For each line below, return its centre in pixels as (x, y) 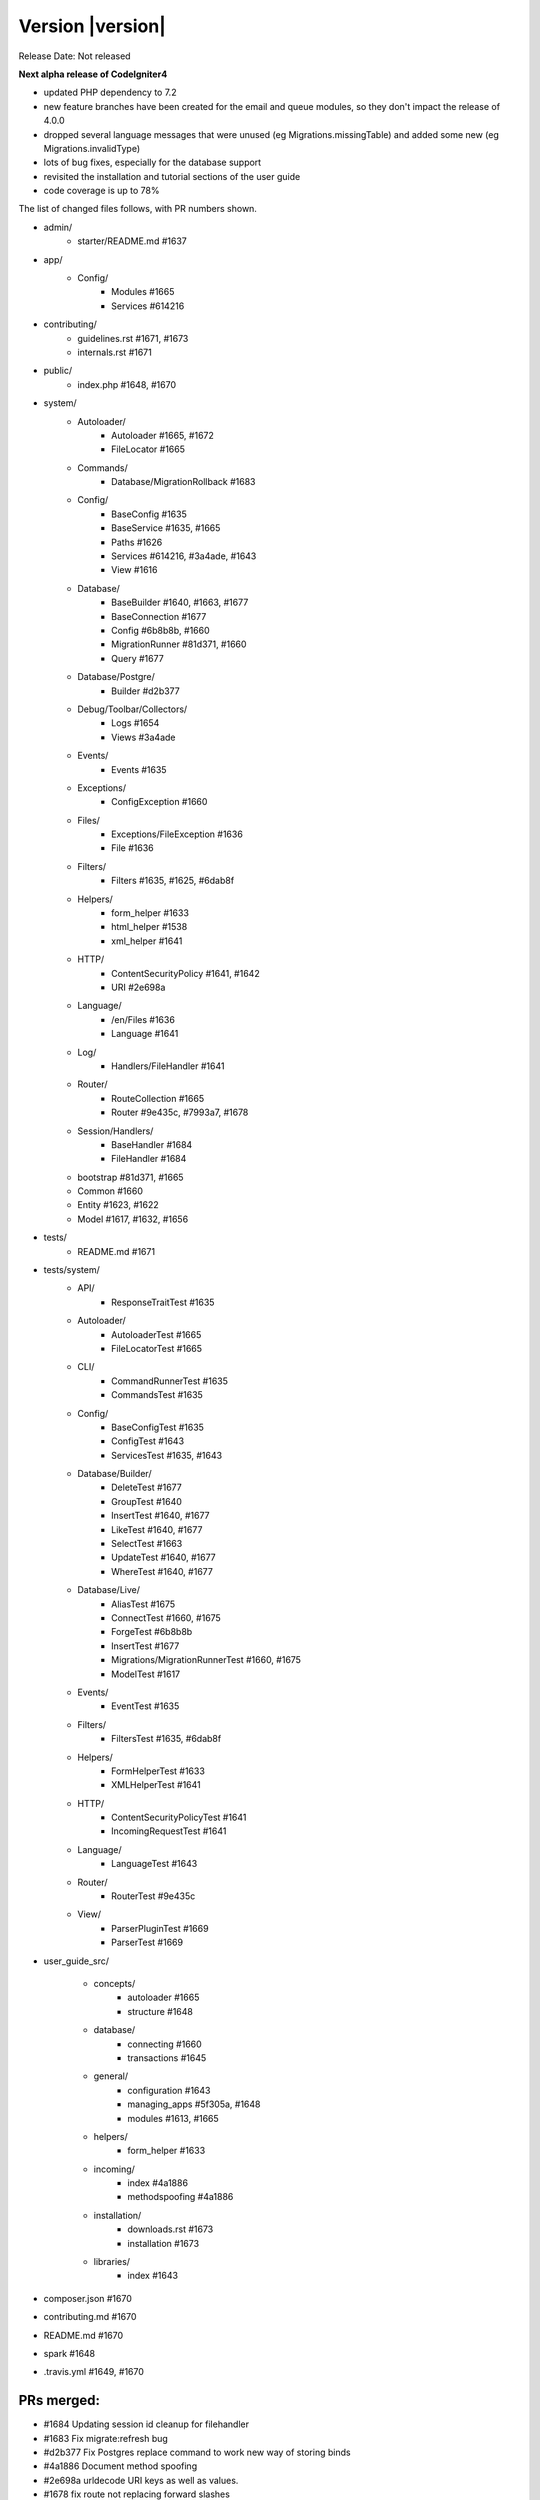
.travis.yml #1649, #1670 (94, 2372)
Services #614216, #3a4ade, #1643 (184, 556)
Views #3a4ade (143, 737)
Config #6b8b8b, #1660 (160, 630)
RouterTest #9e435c (153, 1896)
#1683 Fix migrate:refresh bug (106, 2438)
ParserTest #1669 (147, 1942)
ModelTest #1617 (146, 1674)
